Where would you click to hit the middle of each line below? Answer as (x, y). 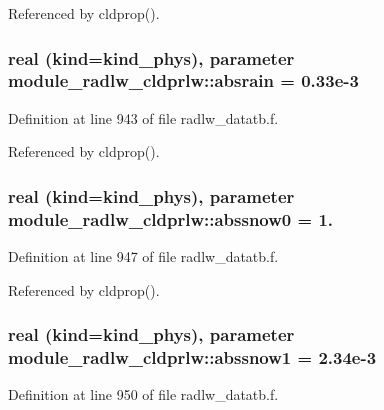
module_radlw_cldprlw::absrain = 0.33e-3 (183, 80)
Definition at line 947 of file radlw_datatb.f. (143, 256)
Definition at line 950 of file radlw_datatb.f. (143, 394)
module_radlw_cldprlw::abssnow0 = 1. (171, 218)
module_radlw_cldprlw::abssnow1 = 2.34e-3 (192, 357)
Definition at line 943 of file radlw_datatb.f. (143, 117)
